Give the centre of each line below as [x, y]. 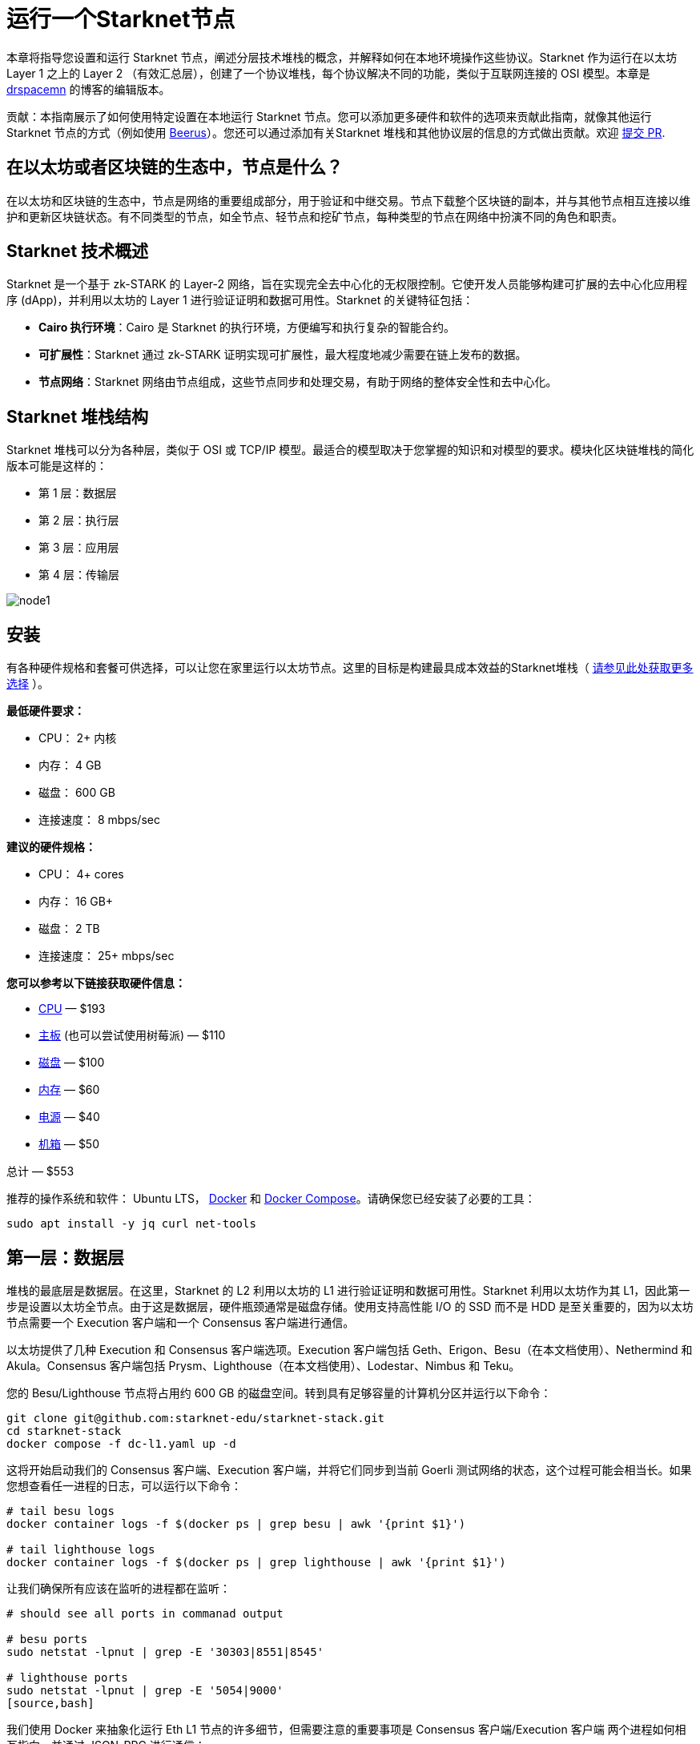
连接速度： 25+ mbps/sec [107, 956]
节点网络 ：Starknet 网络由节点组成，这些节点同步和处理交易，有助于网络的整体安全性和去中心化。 [298, 382]
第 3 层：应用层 [79, 548]
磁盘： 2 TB [69, 929]
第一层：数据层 [65, 1257]
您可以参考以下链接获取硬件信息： [96, 983]
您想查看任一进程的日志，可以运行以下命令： [124, 1485]
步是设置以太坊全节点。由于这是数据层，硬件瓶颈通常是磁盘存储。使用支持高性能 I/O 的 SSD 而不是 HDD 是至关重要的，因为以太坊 [350, 1306]
